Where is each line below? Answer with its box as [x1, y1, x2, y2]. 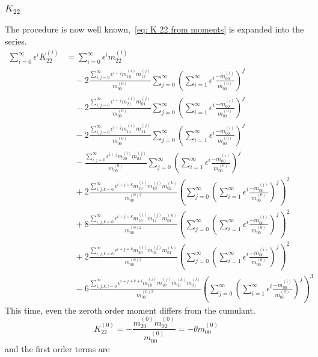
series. [5, 34, 27, 47]
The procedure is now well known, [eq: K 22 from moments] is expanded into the [5, 23, 304, 36]
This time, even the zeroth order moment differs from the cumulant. [5, 303, 255, 316]
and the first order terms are [5, 342, 110, 355]
